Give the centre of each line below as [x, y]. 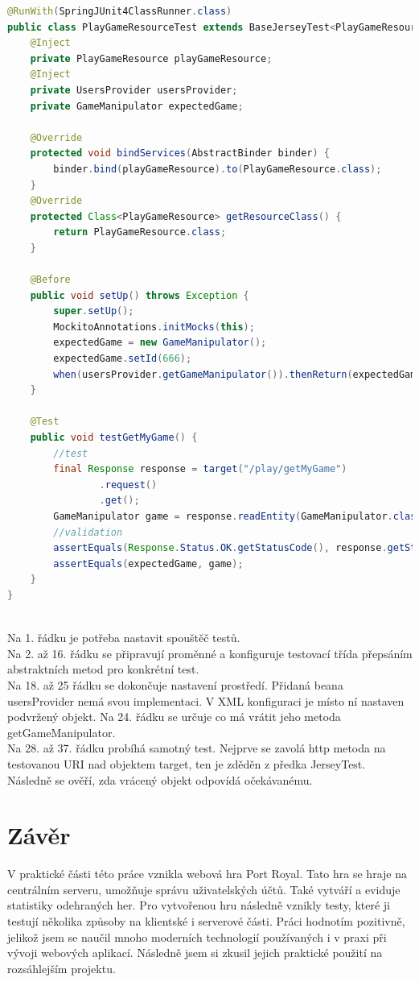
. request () [128, 485]
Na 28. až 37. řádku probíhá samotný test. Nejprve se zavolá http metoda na [197, 748]
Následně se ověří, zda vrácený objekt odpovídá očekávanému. [160, 779]
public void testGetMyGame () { [114, 438]
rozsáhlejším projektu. [62, 968]
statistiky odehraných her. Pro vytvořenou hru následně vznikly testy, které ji [199, 905]
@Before [50, 280]
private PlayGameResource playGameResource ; [151, 58]
